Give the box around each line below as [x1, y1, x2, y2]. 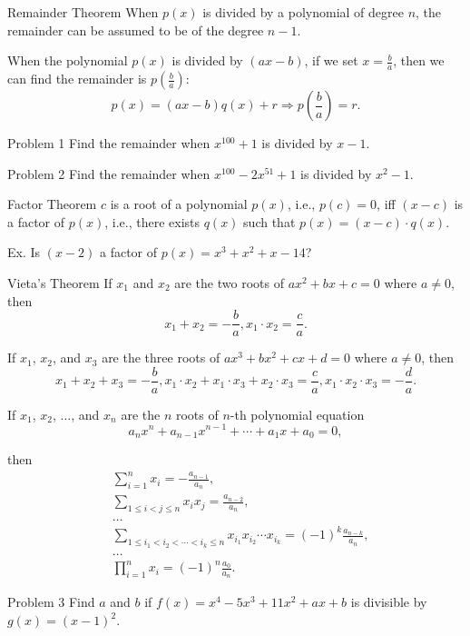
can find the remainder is [7, 69, 147, 88]
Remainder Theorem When [7, 3, 159, 21]
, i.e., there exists [104, 212, 201, 231]
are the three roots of [102, 348, 220, 367]
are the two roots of [174, 273, 284, 292]
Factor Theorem [7, 194, 97, 214]
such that [243, 212, 296, 231]
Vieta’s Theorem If [7, 273, 113, 292]
